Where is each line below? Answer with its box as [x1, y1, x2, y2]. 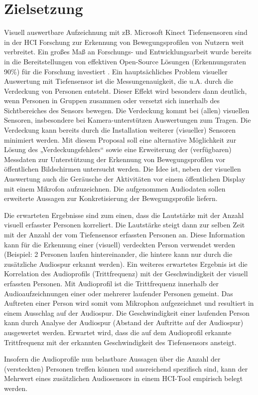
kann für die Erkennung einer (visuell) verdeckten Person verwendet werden [4, 239, 236, 249]
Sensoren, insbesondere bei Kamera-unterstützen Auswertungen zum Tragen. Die [4, 115, 251, 125]
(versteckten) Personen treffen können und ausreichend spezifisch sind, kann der [4, 363, 248, 374]
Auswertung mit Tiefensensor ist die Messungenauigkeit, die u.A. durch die [4, 76, 233, 86]
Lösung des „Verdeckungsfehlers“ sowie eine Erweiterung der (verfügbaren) [4, 144, 232, 155]
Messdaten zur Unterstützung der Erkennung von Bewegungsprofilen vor [4, 154, 226, 164]
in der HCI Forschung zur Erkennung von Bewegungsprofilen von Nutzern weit [4, 36, 245, 47]
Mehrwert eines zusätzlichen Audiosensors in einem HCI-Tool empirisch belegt [4, 373, 243, 384]
